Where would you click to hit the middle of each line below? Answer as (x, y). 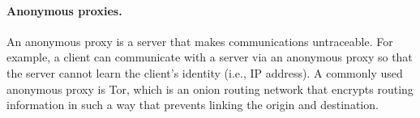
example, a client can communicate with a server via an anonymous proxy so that (210, 57)
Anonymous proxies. (64, 10)
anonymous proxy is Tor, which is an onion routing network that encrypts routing (210, 88)
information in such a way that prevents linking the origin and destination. (193, 105)
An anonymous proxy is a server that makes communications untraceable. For (200, 41)
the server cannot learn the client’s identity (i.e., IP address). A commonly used (205, 72)
